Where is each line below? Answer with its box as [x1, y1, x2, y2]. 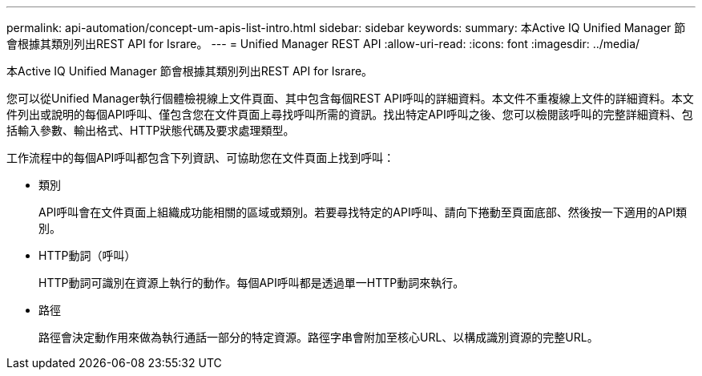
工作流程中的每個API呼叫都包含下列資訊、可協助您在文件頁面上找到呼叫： [6, 151, 395, 164]
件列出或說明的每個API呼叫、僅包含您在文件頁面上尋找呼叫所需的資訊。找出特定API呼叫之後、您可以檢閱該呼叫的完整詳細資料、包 [6, 107, 693, 121]
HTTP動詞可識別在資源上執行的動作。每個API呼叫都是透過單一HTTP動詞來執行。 [38, 276, 465, 289]
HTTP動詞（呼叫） [38, 249, 136, 262]
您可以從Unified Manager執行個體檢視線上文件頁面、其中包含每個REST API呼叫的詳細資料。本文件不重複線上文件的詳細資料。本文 [6, 91, 694, 105]
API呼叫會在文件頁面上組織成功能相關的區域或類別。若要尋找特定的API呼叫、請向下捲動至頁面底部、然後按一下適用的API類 [38, 205, 688, 219]
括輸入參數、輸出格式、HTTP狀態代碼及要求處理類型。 [6, 123, 295, 137]
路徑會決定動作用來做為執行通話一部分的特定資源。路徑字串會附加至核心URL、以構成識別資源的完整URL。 [38, 330, 599, 344]
